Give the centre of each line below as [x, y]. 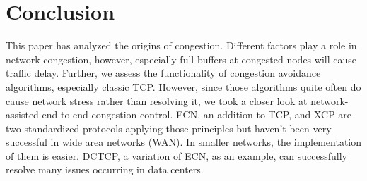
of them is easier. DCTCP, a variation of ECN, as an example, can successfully [176, 155]
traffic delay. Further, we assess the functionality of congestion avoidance [163, 73]
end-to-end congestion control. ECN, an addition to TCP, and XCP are [197, 114]
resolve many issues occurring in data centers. [105, 169]
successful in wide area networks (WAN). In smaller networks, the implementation [184, 142]
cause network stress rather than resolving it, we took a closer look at [157, 100]
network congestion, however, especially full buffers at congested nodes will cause [181, 59]
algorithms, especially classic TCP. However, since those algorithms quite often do [183, 86]
